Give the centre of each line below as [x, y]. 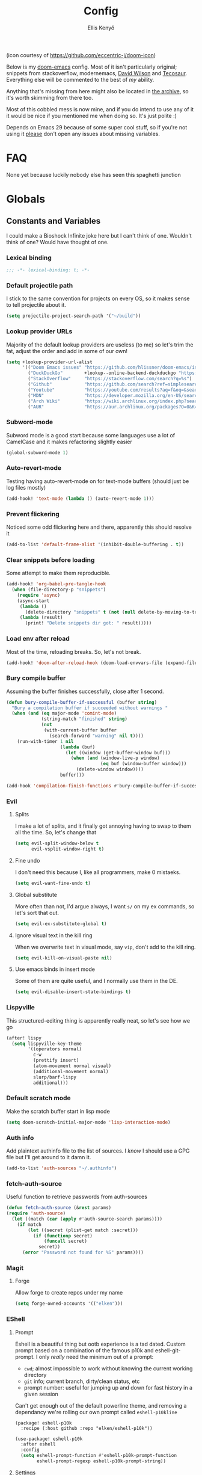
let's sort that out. [37, 913]
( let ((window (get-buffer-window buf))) [118, 753]
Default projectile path [40, 285]
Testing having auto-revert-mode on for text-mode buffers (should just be [98, 481]
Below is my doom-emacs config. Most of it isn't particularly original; [92, 67]
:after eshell [38, 1444]
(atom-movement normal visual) [72, 1066]
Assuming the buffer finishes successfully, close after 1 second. [85, 691]
